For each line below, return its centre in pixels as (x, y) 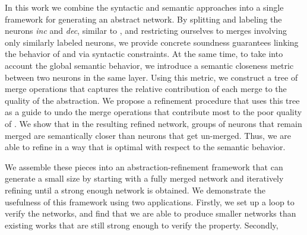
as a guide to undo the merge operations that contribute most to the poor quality (153, 112)
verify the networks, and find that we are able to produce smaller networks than (151, 213)
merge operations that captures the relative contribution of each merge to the (146, 89)
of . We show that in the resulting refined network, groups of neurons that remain (153, 123)
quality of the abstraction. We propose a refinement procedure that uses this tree (152, 100)
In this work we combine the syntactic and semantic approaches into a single (144, 7)
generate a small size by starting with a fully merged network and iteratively (144, 178)
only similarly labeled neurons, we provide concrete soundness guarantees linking (152, 42)
